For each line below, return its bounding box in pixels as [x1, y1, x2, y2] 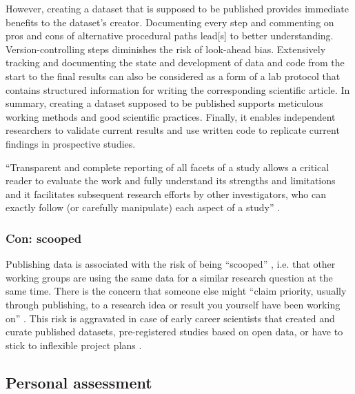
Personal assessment [6, 371, 152, 393]
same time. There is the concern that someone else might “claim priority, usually [6, 284, 347, 298]
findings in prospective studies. [6, 136, 136, 150]
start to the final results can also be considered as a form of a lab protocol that [6, 68, 341, 83]
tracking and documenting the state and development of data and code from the [6, 55, 345, 70]
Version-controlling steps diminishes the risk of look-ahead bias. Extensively [6, 41, 326, 56]
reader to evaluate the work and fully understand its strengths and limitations [6, 173, 336, 188]
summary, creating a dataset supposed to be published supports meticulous [6, 96, 323, 110]
